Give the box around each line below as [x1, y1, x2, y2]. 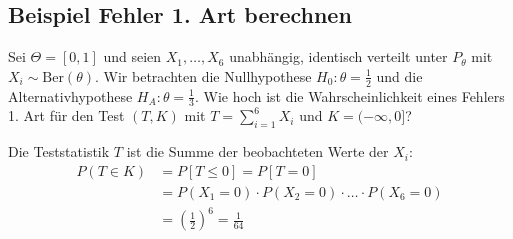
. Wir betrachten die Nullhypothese [95, 65, 312, 86]
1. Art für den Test [8, 105, 125, 126]
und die [376, 65, 423, 86]
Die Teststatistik [8, 141, 110, 162]
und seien [103, 46, 162, 67]
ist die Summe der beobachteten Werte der [126, 141, 389, 162]
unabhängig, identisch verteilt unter [229, 46, 448, 67]
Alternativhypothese [8, 85, 133, 106]
